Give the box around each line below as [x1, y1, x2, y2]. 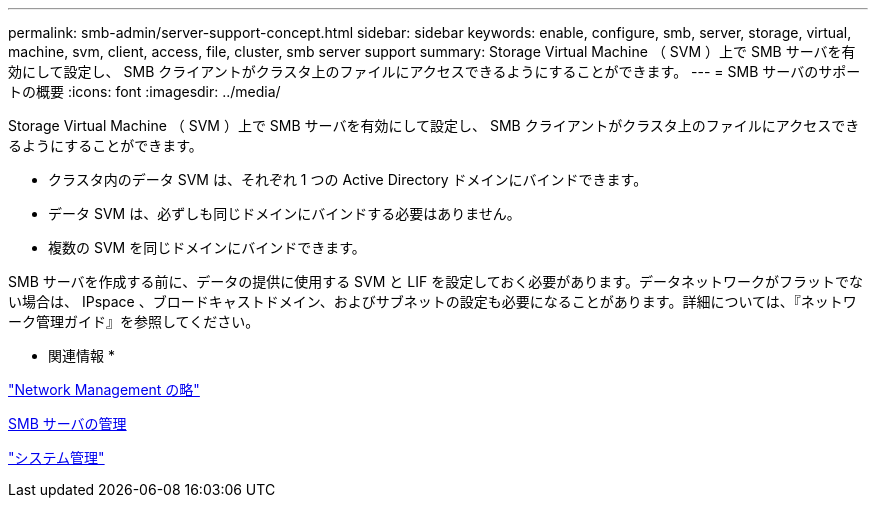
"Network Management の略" [8, 381, 200, 398]
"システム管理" [8, 449, 105, 466]
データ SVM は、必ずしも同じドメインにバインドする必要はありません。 [48, 205, 521, 222]
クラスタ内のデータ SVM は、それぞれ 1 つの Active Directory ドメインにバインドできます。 [48, 171, 648, 188]
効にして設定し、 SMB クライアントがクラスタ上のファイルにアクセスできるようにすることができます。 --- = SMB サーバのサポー [8, 63, 861, 80]
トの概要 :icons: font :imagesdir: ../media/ [8, 83, 281, 100]
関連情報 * [48, 347, 115, 364]
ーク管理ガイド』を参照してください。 [8, 313, 260, 330]
